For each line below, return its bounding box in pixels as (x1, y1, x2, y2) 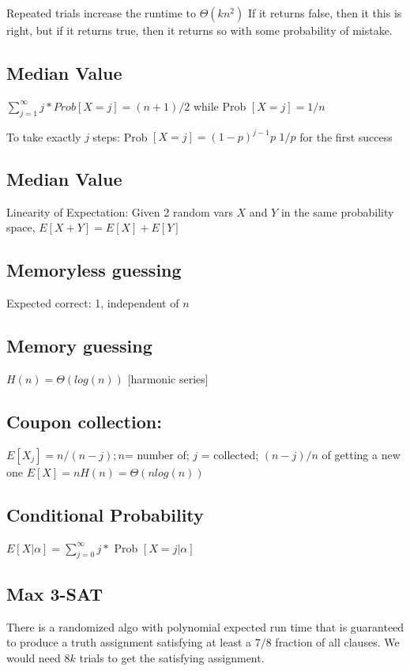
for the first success (299, 128, 393, 145)
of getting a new (322, 446, 401, 462)
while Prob (193, 97, 246, 114)
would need (6, 649, 61, 665)
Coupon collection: (6, 409, 162, 434)
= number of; (124, 446, 190, 462)
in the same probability (280, 203, 394, 220)
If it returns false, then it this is (247, 5, 402, 21)
